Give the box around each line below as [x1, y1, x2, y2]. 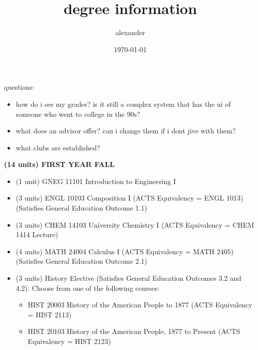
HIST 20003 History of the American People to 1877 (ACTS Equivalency [28, 299, 252, 310]
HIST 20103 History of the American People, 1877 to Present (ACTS [28, 326, 240, 336]
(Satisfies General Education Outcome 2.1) [16, 256, 147, 266]
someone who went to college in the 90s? [16, 108, 140, 119]
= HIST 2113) [28, 309, 72, 319]
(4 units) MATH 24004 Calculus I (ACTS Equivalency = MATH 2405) [16, 246, 234, 256]
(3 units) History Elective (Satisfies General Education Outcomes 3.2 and [16, 273, 241, 283]
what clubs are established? [16, 142, 100, 152]
